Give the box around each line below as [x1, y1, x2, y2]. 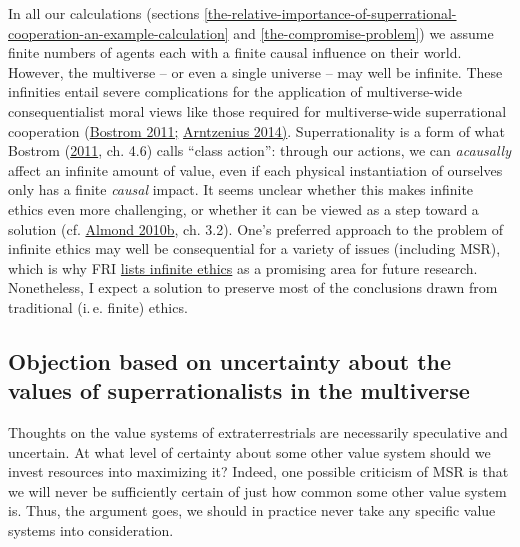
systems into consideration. [8, 520, 174, 541]
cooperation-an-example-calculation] [8, 22, 229, 43]
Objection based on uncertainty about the [8, 345, 452, 376]
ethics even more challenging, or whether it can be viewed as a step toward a [8, 198, 479, 219]
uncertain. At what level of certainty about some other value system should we [8, 441, 491, 462]
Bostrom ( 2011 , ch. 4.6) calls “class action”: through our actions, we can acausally [8, 140, 511, 161]
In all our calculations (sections [8, 3, 200, 23]
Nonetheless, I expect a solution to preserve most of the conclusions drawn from [8, 277, 498, 298]
